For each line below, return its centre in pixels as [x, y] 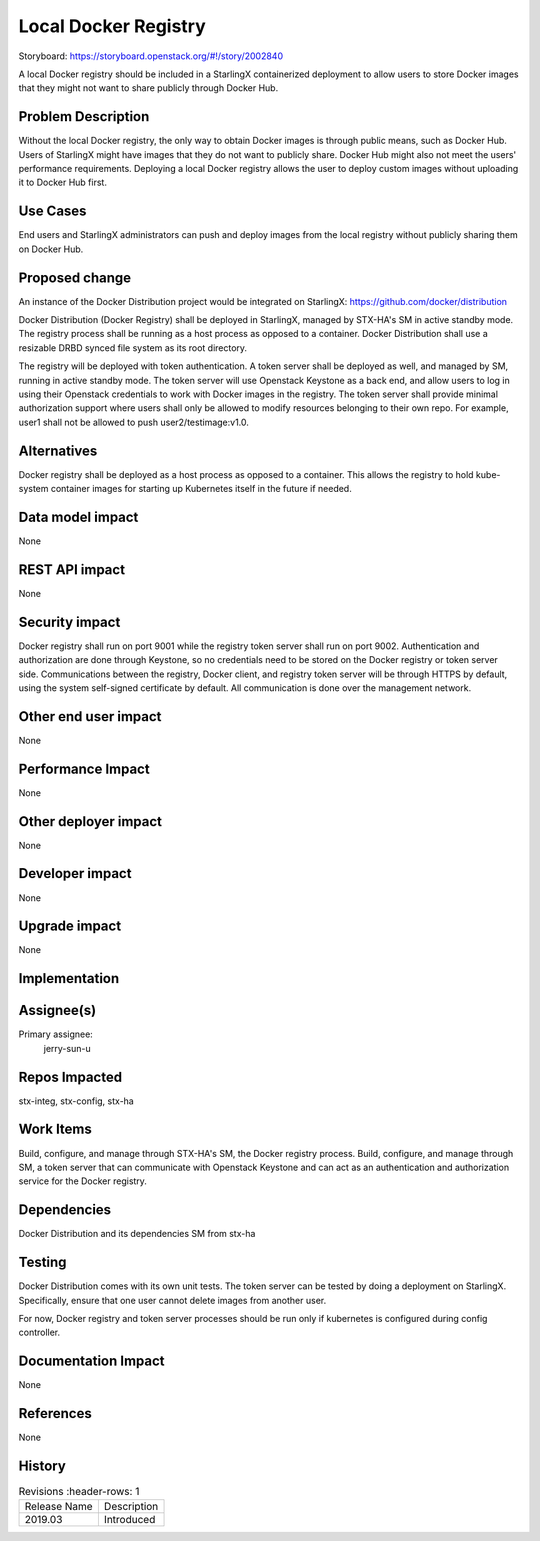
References [55, 1413]
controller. [39, 1332]
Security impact [69, 621]
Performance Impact [84, 768]
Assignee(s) [57, 1010]
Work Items [55, 1129]
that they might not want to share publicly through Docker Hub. [148, 88]
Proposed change [75, 277]
